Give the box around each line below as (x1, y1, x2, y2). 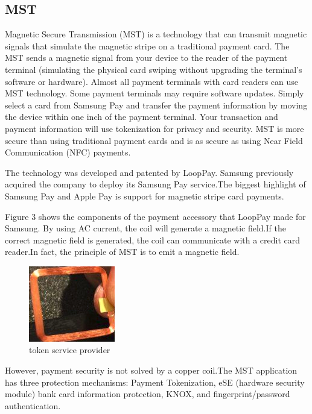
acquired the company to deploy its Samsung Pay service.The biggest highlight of (5, 178, 306, 190)
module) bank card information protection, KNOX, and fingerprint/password (5, 387, 290, 400)
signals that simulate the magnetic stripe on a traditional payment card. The (5, 39, 290, 52)
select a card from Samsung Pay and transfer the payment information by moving (5, 98, 308, 111)
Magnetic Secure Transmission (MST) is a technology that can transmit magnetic (5, 28, 307, 40)
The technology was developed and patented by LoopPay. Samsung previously (5, 166, 294, 178)
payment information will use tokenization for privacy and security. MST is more (5, 122, 304, 134)
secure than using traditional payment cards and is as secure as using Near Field (5, 134, 303, 146)
